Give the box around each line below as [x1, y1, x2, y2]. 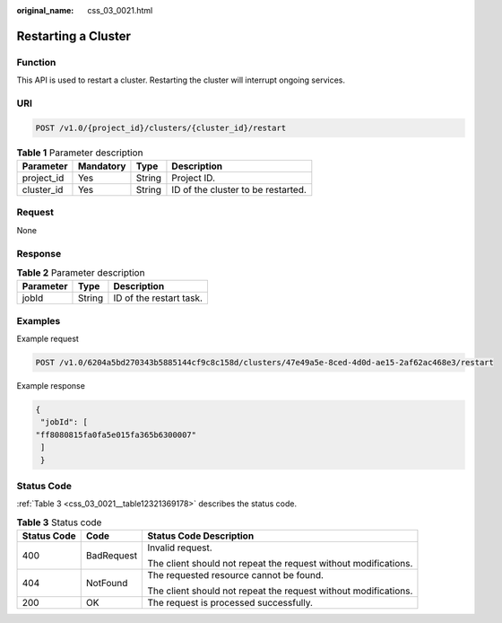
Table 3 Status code [16, 516, 102, 529]
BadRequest [85, 549, 138, 562]
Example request [16, 333, 80, 345]
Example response [16, 381, 85, 391]
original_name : [16, 5, 74, 15]
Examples [16, 314, 61, 327]
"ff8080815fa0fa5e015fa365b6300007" [35, 429, 197, 440]
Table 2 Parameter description [16, 267, 145, 279]
